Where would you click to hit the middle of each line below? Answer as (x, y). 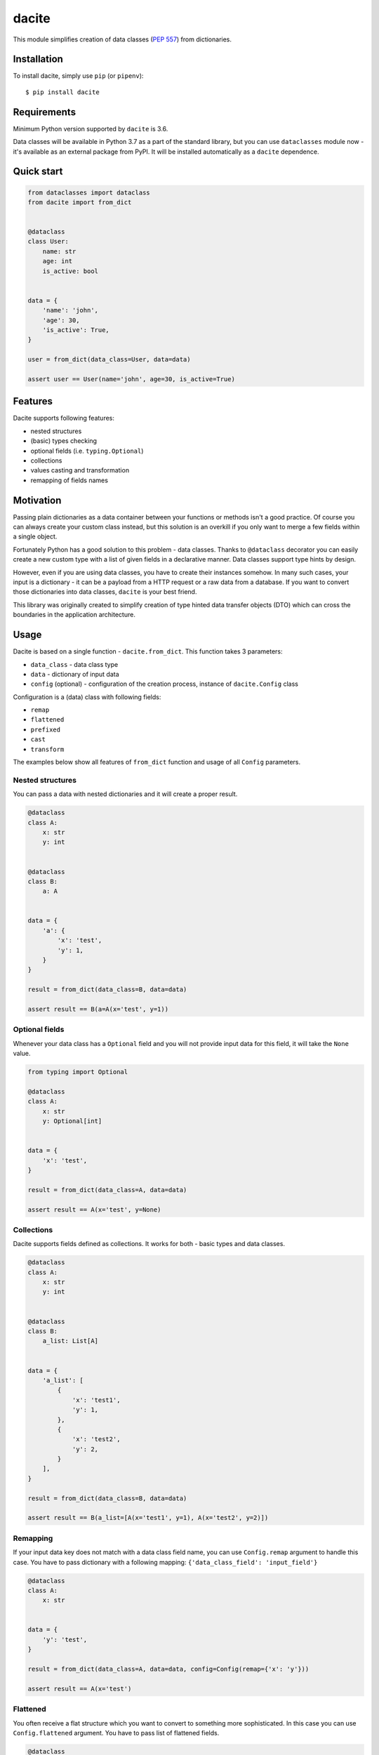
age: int (58, 261)
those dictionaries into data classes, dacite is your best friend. (105, 592)
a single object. (35, 536)
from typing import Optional (78, 1072)
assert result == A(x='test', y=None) (94, 1210)
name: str (59, 251)
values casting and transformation (80, 470)
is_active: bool (70, 271)
